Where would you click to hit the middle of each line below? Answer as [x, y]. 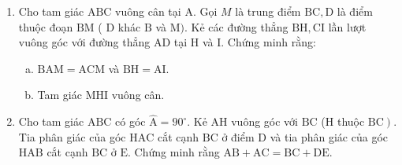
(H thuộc [343, 121]
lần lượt [347, 26]
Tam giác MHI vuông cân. [101, 95]
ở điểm [238, 136]
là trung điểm [268, 11]
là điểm [355, 11]
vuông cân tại [148, 11]
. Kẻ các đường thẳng [236, 26]
